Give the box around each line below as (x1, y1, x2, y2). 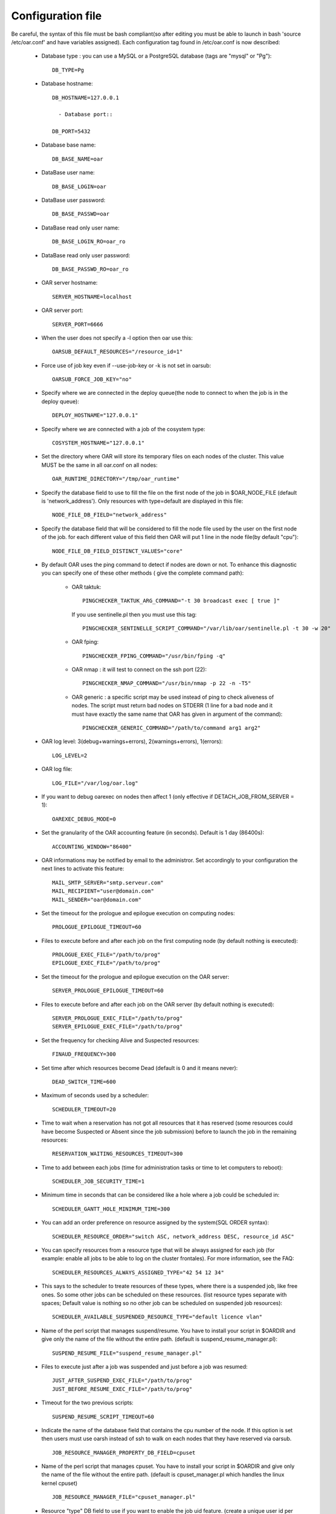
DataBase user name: (41, 169, 95, 176)
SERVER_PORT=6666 (52, 321, 103, 328)
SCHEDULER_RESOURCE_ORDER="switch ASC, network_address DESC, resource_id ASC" (52, 1233, 294, 1240)
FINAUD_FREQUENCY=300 (52, 1051, 116, 1058)
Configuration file (11, 9, 102, 22)
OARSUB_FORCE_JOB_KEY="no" (52, 376, 132, 383)
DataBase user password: (41, 197, 106, 204)
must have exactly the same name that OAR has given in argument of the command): (71, 710, 283, 718)
